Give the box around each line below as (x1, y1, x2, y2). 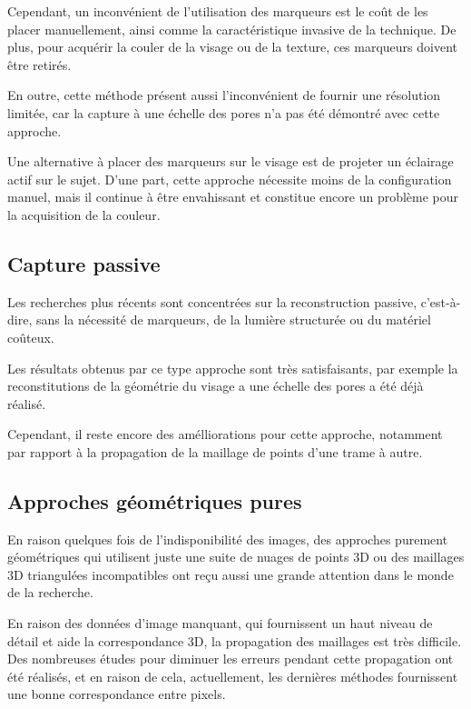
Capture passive (7, 249, 161, 277)
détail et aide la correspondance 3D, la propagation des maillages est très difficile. (7, 631, 462, 650)
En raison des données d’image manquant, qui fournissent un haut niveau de (7, 614, 433, 633)
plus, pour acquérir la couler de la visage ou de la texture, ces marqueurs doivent (7, 37, 458, 56)
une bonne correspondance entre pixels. (7, 684, 226, 704)
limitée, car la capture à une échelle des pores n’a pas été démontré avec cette (7, 103, 440, 122)
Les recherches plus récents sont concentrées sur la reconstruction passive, (7, 292, 417, 311)
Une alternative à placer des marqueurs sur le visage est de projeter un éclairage (7, 152, 454, 171)
